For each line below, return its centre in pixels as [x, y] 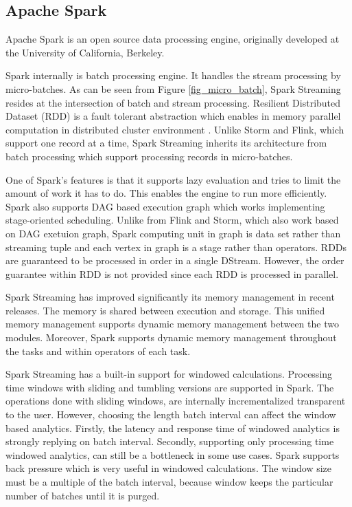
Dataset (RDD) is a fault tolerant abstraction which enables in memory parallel [173, 116]
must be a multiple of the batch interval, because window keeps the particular [169, 482]
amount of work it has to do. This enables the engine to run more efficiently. [166, 193]
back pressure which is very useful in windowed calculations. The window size [168, 468]
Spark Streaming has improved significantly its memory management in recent [170, 297]
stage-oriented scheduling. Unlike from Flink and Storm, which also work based [172, 220]
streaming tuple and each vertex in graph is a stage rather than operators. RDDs [176, 247]
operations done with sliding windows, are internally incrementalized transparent [176, 401]
